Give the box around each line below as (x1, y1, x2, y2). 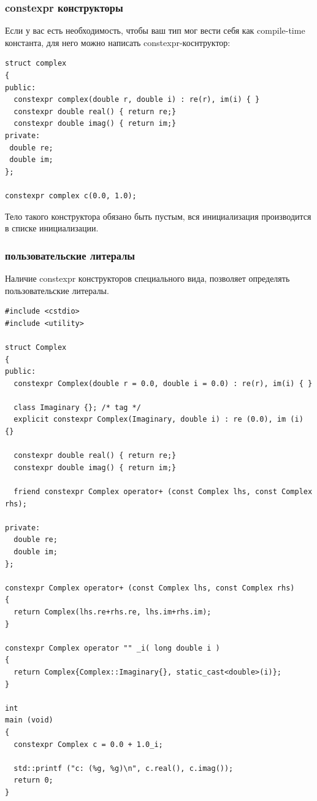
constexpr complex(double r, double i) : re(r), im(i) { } (13, 95, 260, 104)
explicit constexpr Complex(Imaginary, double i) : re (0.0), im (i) (13, 415, 304, 424)
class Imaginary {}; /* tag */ (13, 403, 141, 412)
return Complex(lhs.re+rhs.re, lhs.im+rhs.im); (13, 607, 212, 616)
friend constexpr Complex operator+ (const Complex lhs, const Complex (13, 487, 313, 497)
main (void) (5, 716, 53, 725)
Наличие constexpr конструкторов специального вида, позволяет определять (5, 271, 290, 284)
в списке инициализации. (5, 222, 99, 234)
